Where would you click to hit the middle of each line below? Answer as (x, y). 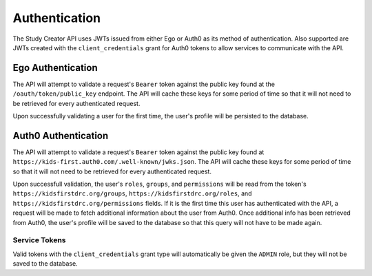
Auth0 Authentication (61, 135)
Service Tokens (39, 240)
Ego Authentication (55, 68)
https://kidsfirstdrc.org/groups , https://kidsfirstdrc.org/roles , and (132, 193)
